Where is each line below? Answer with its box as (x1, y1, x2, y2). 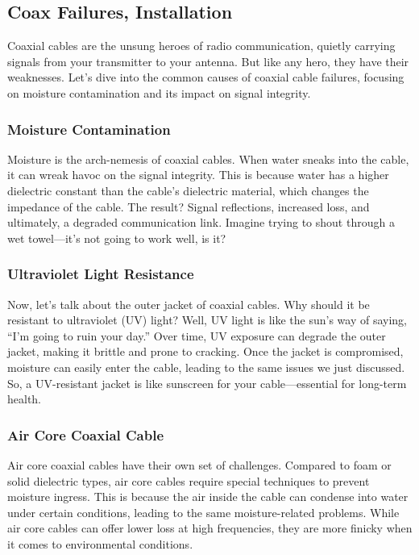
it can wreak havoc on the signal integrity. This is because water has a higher (7, 166, 389, 183)
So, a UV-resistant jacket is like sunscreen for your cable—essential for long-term (7, 374, 407, 391)
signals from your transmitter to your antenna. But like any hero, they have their (7, 52, 409, 69)
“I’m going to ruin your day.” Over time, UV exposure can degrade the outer (7, 327, 386, 344)
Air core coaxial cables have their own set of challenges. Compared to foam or (7, 456, 392, 473)
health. (7, 390, 42, 407)
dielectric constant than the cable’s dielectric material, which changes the (7, 182, 369, 198)
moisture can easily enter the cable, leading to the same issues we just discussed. (7, 358, 405, 375)
